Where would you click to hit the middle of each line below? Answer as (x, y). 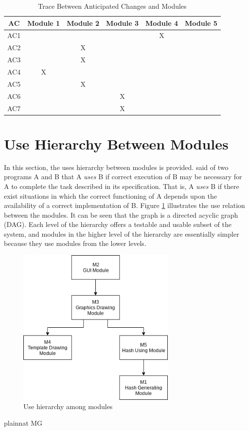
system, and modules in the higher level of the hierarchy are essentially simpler (122, 234)
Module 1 (44, 23)
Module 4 (162, 23)
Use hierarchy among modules (68, 406)
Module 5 (201, 23)
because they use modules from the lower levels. (75, 243)
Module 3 (123, 23)
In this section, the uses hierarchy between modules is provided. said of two (116, 167)
